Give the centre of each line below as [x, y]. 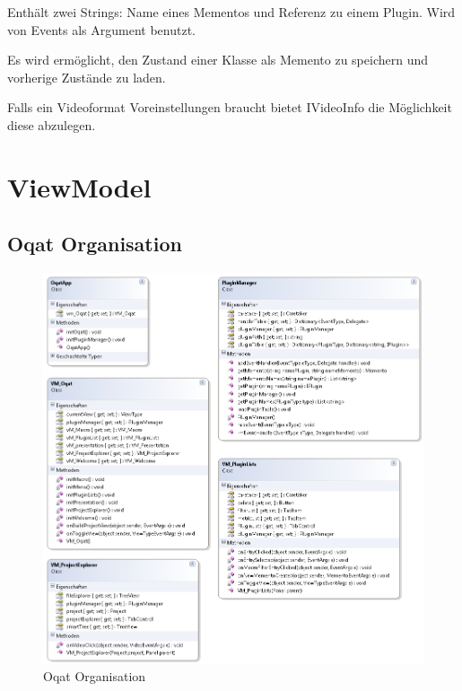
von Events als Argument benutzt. [101, 29]
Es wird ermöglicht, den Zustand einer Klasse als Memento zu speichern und [218, 60]
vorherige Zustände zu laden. [87, 77]
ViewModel [79, 186]
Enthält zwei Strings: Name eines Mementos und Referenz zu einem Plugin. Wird [231, 12]
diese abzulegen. [52, 124]
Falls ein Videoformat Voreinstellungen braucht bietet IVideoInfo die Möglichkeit [230, 107]
